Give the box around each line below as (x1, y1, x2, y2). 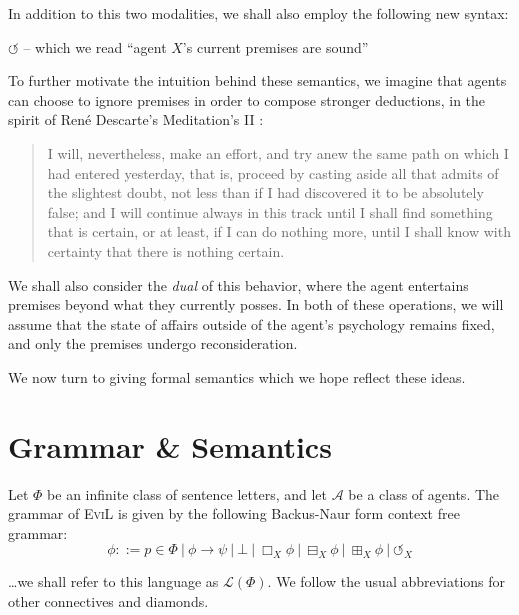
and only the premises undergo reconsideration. (8, 333, 298, 354)
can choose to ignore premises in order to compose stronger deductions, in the (8, 89, 486, 110)
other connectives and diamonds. (8, 591, 209, 611)
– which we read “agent (23, 36, 167, 57)
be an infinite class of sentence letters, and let (47, 483, 328, 504)
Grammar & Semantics (8, 425, 332, 466)
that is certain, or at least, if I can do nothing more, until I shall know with (47, 221, 511, 242)
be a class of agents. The (348, 483, 500, 504)
